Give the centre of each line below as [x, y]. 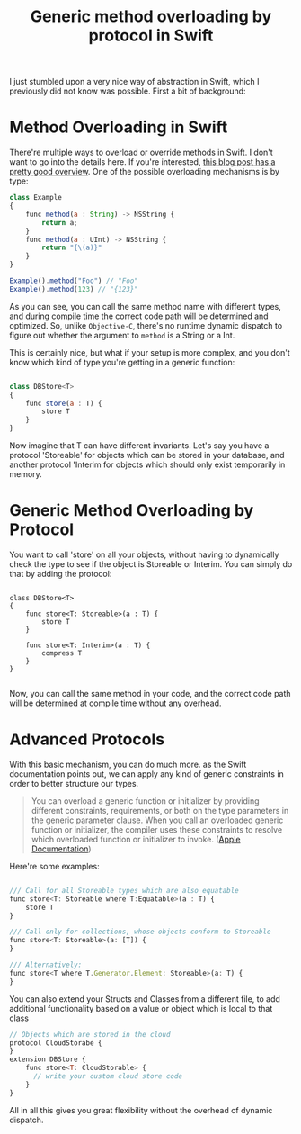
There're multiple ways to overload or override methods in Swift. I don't [142, 153]
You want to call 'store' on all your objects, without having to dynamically [144, 554]
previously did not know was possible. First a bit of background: [128, 91]
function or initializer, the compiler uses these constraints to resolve [157, 829]
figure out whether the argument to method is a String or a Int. [122, 335]
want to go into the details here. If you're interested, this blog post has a [142, 162]
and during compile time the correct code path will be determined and [139, 316]
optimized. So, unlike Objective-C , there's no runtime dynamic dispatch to [146, 325]
